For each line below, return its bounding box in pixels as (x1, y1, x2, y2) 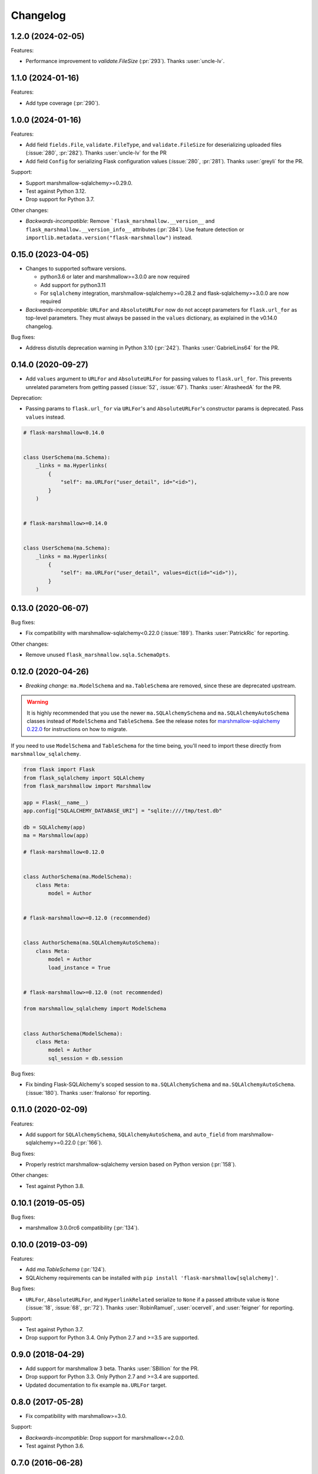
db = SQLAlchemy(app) (23, 824, 86, 831)
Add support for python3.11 (40, 281, 106, 288)
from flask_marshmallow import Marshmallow (23, 782, 151, 789)
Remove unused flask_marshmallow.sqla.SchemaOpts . (25, 651, 171, 658)
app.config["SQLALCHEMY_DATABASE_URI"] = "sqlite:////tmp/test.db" (23, 808, 223, 814)
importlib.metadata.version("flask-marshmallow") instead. (25, 233, 193, 241)
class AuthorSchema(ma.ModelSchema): (23, 873, 132, 880)
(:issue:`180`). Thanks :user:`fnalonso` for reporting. (25, 1089, 151, 1096)
